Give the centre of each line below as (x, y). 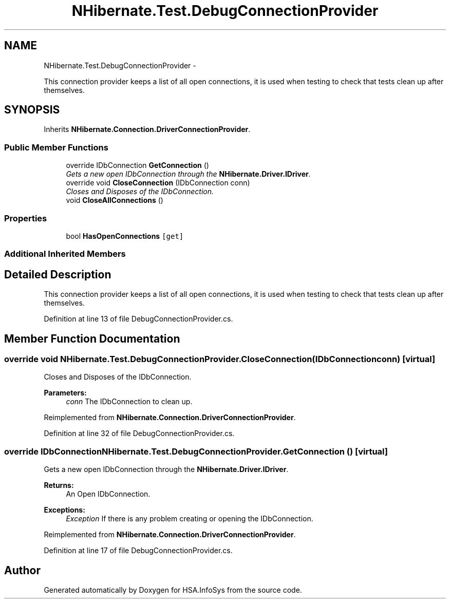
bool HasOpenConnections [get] (125, 236)
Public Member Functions (56, 147)
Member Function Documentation (92, 338)
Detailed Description (58, 274)
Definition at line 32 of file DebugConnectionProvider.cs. (139, 434)
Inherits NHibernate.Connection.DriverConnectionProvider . (147, 129)
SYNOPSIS (32, 110)
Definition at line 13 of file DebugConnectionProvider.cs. (138, 319)
